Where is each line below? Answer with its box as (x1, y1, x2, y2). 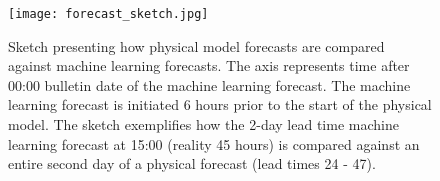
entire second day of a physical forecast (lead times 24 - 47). (8, 153, 376, 174)
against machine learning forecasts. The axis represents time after (8, 55, 410, 76)
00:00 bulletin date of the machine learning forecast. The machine (8, 74, 411, 95)
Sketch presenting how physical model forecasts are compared (8, 35, 385, 56)
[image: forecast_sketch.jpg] (8, 7, 209, 21)
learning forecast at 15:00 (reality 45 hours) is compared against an (8, 133, 420, 154)
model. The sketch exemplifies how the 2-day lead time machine (8, 114, 399, 135)
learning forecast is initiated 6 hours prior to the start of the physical (8, 94, 432, 115)
